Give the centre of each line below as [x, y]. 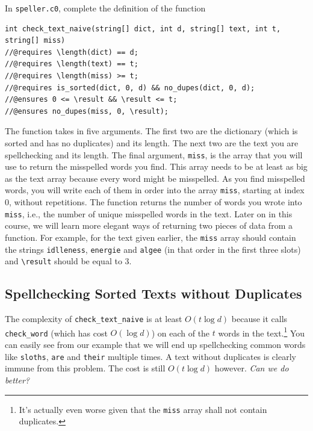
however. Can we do [252, 368]
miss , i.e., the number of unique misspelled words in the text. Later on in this [149, 213]
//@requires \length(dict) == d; [72, 52]
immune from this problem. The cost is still [85, 368]
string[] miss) [35, 41]
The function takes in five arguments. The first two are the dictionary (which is [151, 131]
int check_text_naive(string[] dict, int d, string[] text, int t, [143, 29]
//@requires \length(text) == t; [72, 64]
